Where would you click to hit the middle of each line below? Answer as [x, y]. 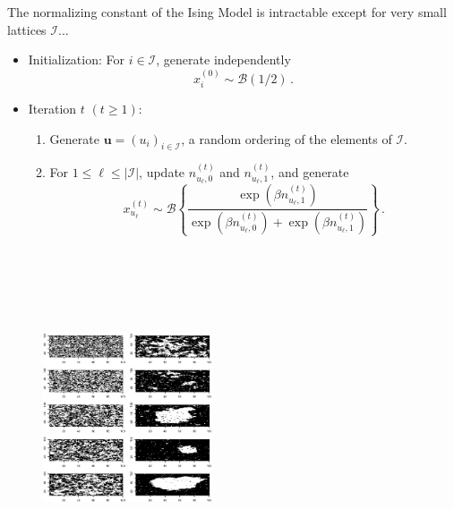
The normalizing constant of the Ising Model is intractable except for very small [227, 12]
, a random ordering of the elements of [287, 138]
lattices [27, 29]
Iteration [52, 109]
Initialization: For [77, 59]
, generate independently [223, 59]
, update [162, 172]
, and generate [310, 172]
